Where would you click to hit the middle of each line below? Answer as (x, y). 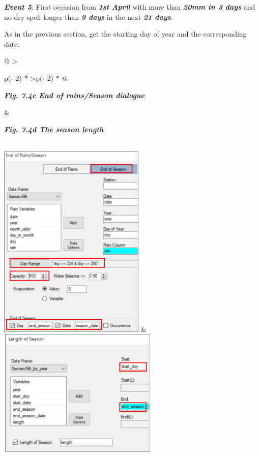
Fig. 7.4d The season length (54, 129)
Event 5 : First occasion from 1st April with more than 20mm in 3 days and (130, 7)
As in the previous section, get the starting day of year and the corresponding (125, 34)
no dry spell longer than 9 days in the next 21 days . (89, 17)
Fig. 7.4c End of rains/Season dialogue (74, 95)
